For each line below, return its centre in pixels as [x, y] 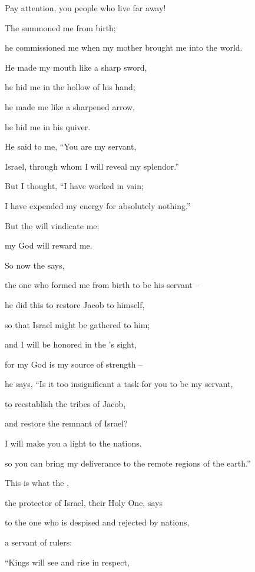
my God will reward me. [49, 245]
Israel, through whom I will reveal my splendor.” [92, 166]
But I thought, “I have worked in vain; [74, 186]
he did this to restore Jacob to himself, [75, 304]
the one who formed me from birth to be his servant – [102, 285]
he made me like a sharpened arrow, [70, 106]
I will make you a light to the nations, [73, 443]
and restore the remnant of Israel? [66, 423]
